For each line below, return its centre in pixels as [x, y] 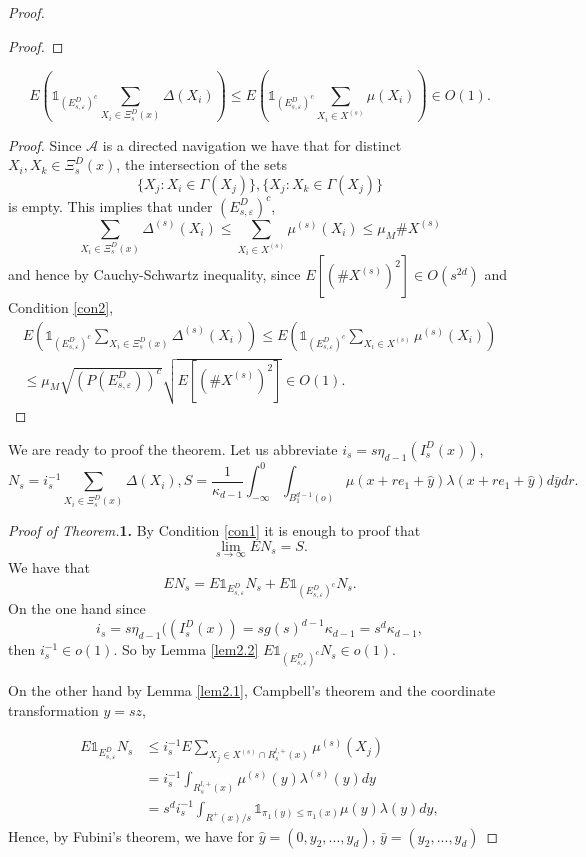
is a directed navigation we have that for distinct [252, 144]
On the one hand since [77, 608]
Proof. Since [45, 144]
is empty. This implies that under [110, 205]
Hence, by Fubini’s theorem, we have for [131, 835]
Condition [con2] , [61, 307]
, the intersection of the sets [201, 164]
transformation [53, 709]
